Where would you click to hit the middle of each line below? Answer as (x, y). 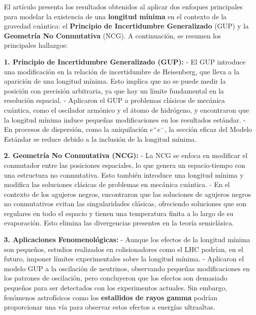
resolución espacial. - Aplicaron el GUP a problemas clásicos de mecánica (114, 100)
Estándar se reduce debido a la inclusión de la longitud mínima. (100, 139)
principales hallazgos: (36, 45)
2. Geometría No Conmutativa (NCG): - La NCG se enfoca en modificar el (126, 155)
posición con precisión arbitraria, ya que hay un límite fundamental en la (114, 90)
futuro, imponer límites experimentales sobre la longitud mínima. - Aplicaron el (124, 259)
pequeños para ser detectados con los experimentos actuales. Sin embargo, (116, 288)
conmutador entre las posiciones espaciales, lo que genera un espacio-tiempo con (125, 165)
